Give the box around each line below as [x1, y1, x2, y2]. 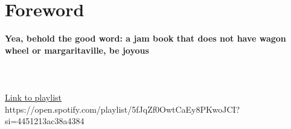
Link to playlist [5, 91, 62, 104]
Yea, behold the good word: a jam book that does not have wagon [5, 32, 286, 45]
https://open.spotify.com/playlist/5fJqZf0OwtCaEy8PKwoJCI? [5, 102, 240, 115]
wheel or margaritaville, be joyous [5, 43, 149, 56]
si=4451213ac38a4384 [5, 115, 85, 127]
